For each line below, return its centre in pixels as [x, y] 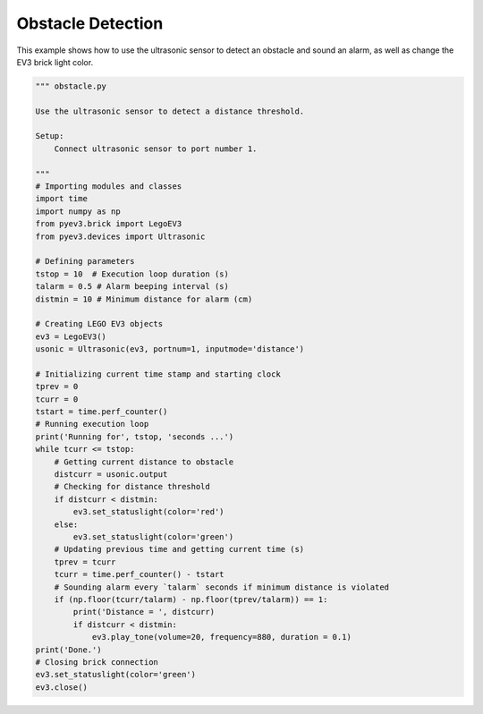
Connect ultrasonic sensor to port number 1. [156, 149]
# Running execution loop [92, 424]
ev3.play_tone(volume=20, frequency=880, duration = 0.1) [222, 637]
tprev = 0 [57, 387]
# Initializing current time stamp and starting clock [158, 374]
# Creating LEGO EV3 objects [99, 324]
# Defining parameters [85, 261]
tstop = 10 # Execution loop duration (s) [132, 274]
